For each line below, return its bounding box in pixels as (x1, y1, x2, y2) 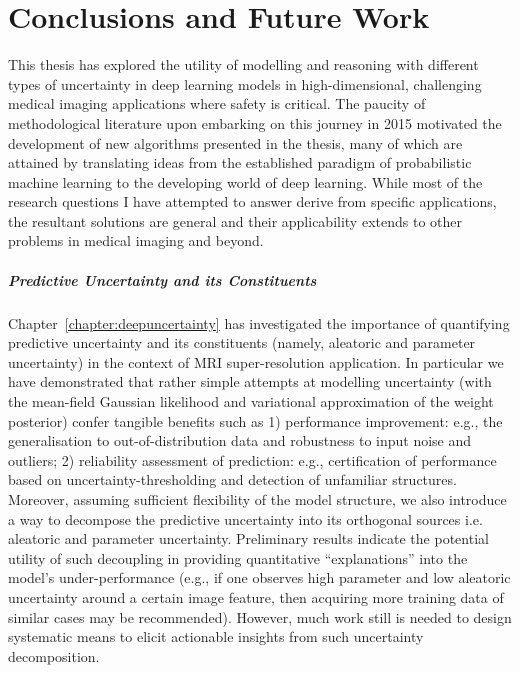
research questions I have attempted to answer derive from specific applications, (8, 191, 497, 212)
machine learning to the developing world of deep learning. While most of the (8, 171, 483, 192)
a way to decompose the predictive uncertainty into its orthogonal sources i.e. (8, 508, 483, 529)
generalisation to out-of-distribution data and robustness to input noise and (8, 430, 472, 451)
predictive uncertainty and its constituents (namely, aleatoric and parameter (8, 332, 476, 353)
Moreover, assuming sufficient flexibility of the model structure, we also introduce (8, 488, 507, 509)
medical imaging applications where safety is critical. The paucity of (8, 93, 426, 114)
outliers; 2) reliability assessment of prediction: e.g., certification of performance (8, 449, 497, 470)
